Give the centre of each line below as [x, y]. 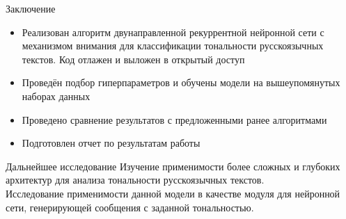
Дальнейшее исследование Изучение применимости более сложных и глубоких [173, 166]
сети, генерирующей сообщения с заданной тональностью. [130, 207]
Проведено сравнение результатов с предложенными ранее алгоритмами [174, 119]
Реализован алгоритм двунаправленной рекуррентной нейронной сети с [173, 32]
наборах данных [56, 96]
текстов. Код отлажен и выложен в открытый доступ [133, 59]
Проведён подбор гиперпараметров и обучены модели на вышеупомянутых [181, 82]
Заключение [31, 8]
